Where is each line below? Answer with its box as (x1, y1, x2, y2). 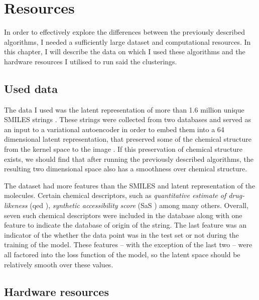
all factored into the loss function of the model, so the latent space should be (4, 249, 240, 260)
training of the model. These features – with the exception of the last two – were (4, 239, 252, 250)
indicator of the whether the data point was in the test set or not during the (4, 229, 239, 240)
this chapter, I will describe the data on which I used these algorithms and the (4, 46, 245, 57)
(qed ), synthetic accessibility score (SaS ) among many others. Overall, (30, 200, 248, 211)
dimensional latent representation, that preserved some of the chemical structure (4, 134, 251, 144)
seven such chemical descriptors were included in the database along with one (4, 210, 242, 220)
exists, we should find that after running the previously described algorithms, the (4, 153, 253, 164)
